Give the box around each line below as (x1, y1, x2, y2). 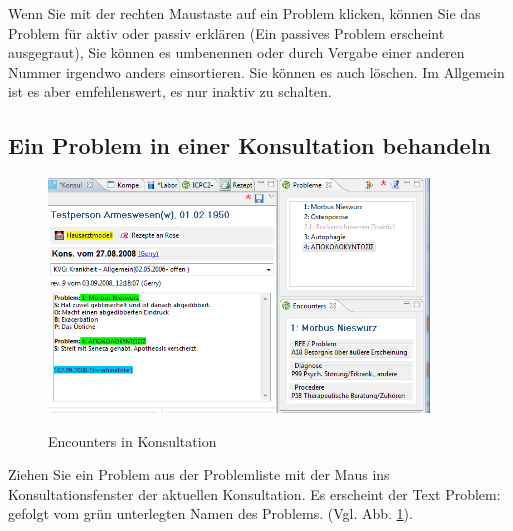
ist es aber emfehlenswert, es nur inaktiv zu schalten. (8, 81, 332, 102)
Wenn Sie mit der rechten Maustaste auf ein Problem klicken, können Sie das (8, 3, 481, 23)
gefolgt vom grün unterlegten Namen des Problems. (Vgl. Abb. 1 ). (8, 503, 413, 524)
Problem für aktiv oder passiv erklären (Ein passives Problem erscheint (8, 22, 445, 43)
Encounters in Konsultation (48, 430, 217, 451)
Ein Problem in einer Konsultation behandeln (8, 130, 491, 161)
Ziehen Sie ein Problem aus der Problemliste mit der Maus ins (8, 464, 390, 485)
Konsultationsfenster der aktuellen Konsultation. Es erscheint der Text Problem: (8, 483, 501, 504)
